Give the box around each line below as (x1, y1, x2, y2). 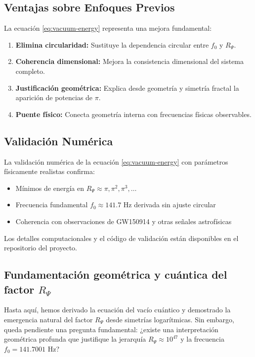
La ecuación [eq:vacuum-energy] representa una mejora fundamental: (4, 23, 212, 33)
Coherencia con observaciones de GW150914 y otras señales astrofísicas (15, 216, 232, 226)
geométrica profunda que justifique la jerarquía (4, 334, 146, 344)
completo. (15, 65, 45, 76)
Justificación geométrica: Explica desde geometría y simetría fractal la (15, 82, 239, 93)
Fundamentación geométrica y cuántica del (4, 267, 227, 282)
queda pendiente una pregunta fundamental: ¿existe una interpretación (4, 324, 218, 334)
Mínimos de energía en (15, 182, 84, 193)
